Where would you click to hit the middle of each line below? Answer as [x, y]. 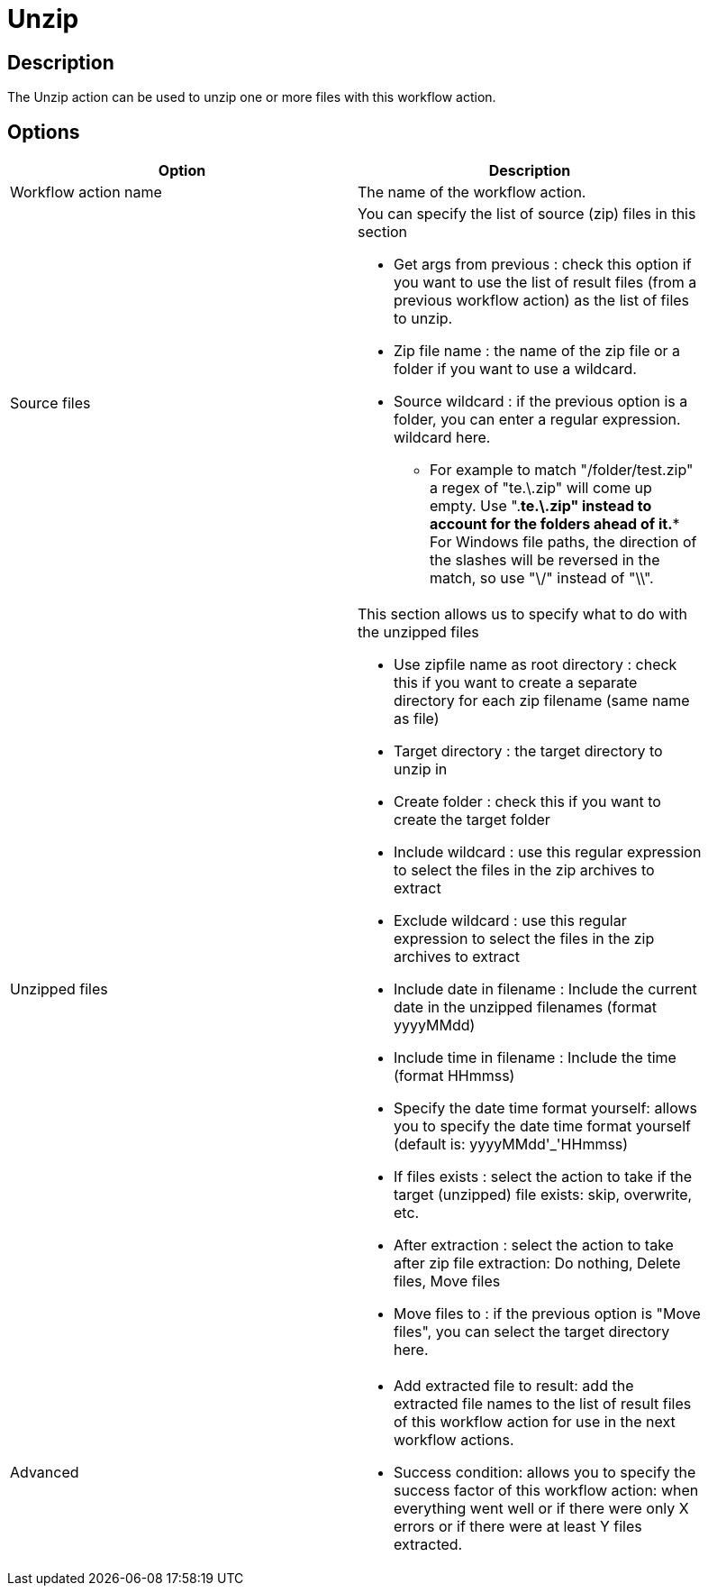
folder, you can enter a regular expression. [537, 420]
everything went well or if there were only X [541, 1509]
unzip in [421, 769]
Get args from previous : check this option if [543, 265]
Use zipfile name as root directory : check [536, 665]
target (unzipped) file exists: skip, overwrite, [543, 1195]
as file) [417, 719]
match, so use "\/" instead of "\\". [542, 578]
